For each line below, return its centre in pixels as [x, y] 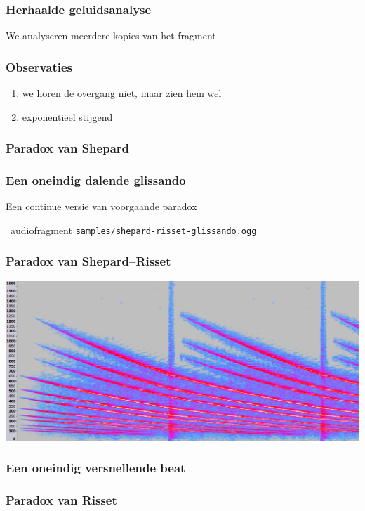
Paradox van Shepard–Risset [88, 261]
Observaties [39, 66]
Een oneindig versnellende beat [96, 468]
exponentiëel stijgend [67, 116]
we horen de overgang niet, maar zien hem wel [122, 93]
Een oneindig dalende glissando [96, 180]
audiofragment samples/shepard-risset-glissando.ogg [133, 229]
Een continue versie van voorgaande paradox [101, 206]
